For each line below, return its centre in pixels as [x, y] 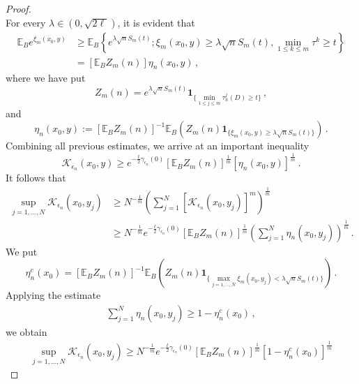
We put [22, 251]
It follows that [36, 178]
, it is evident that [156, 22]
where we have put [46, 78]
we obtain [26, 331]
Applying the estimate [53, 295]
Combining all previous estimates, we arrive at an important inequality [158, 146]
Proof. [18, 8]
